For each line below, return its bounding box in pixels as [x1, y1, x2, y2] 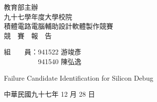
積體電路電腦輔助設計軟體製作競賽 [4, 21, 113, 31]
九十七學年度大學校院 [4, 11, 72, 21]
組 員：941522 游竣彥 [4, 47, 81, 57]
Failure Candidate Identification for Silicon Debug [4, 72, 154, 83]
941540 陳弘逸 [38, 56, 81, 66]
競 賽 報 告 [4, 30, 52, 40]
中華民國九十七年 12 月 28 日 [4, 89, 95, 99]
